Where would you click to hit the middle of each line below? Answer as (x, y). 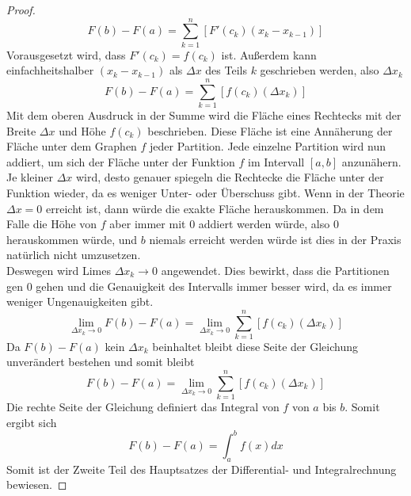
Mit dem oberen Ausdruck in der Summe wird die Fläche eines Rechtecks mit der (204, 115)
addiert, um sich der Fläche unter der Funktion (121, 161)
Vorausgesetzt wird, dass (66, 54)
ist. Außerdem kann (269, 54)
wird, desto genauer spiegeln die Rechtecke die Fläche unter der (230, 177)
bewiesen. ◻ (37, 485)
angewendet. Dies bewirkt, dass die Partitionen (275, 270)
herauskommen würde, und (72, 239)
